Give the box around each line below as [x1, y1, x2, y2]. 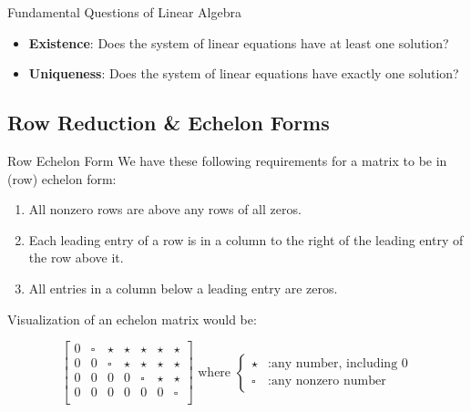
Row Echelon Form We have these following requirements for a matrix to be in [7, 150, 447, 170]
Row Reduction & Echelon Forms [7, 108, 330, 137]
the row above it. [28, 248, 124, 267]
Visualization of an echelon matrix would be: [7, 309, 257, 328]
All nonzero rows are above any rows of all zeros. [28, 200, 302, 219]
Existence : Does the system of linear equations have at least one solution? [28, 33, 449, 52]
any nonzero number [271, 375, 386, 388]
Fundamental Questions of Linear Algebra [7, 3, 241, 21]
